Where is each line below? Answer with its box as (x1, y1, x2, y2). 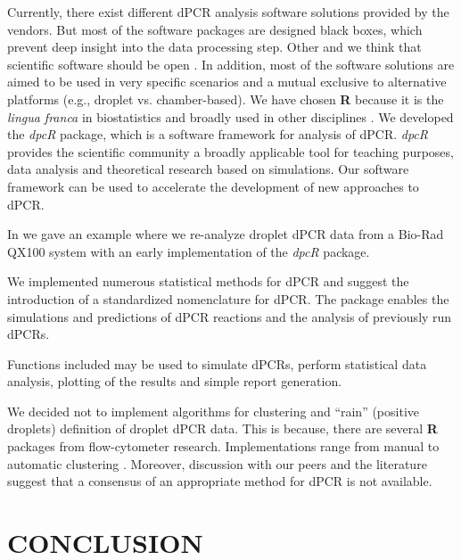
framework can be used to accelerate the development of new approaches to (7, 177, 419, 195)
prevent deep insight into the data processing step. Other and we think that (7, 37, 422, 56)
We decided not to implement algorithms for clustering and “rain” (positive (7, 401, 420, 420)
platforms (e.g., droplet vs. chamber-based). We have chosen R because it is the (7, 89, 444, 108)
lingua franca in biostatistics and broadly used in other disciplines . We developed (7, 107, 454, 126)
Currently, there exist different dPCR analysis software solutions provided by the (7, 3, 449, 21)
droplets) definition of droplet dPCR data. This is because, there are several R (7, 419, 438, 438)
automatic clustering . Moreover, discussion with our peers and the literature (7, 454, 427, 473)
